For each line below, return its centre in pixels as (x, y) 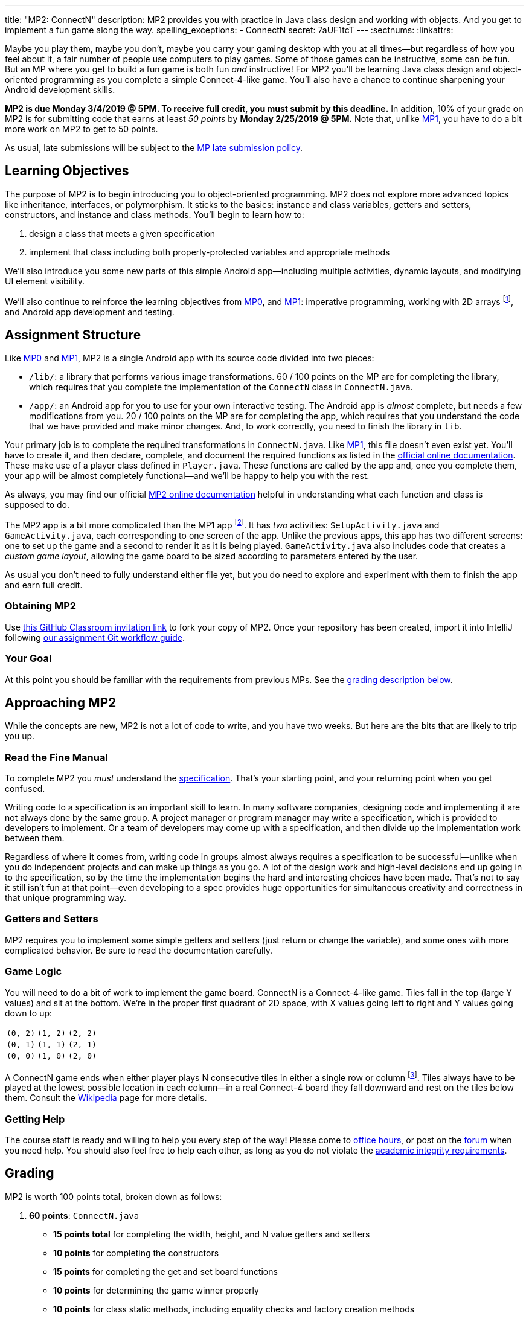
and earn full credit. (44, 585)
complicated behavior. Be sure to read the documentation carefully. (139, 950)
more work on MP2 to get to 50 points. (82, 129)
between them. (35, 838)
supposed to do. (37, 505)
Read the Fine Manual (56, 757)
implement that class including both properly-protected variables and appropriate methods (210, 252)
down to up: (29, 1013)
